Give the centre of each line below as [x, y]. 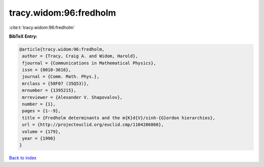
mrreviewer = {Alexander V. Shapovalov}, [72, 97]
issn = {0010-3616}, [47, 70]
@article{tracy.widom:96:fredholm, [62, 49]
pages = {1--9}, [42, 111]
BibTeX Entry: [23, 36]
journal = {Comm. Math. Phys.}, [61, 77]
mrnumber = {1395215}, [49, 90]
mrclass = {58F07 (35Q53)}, [56, 83]
